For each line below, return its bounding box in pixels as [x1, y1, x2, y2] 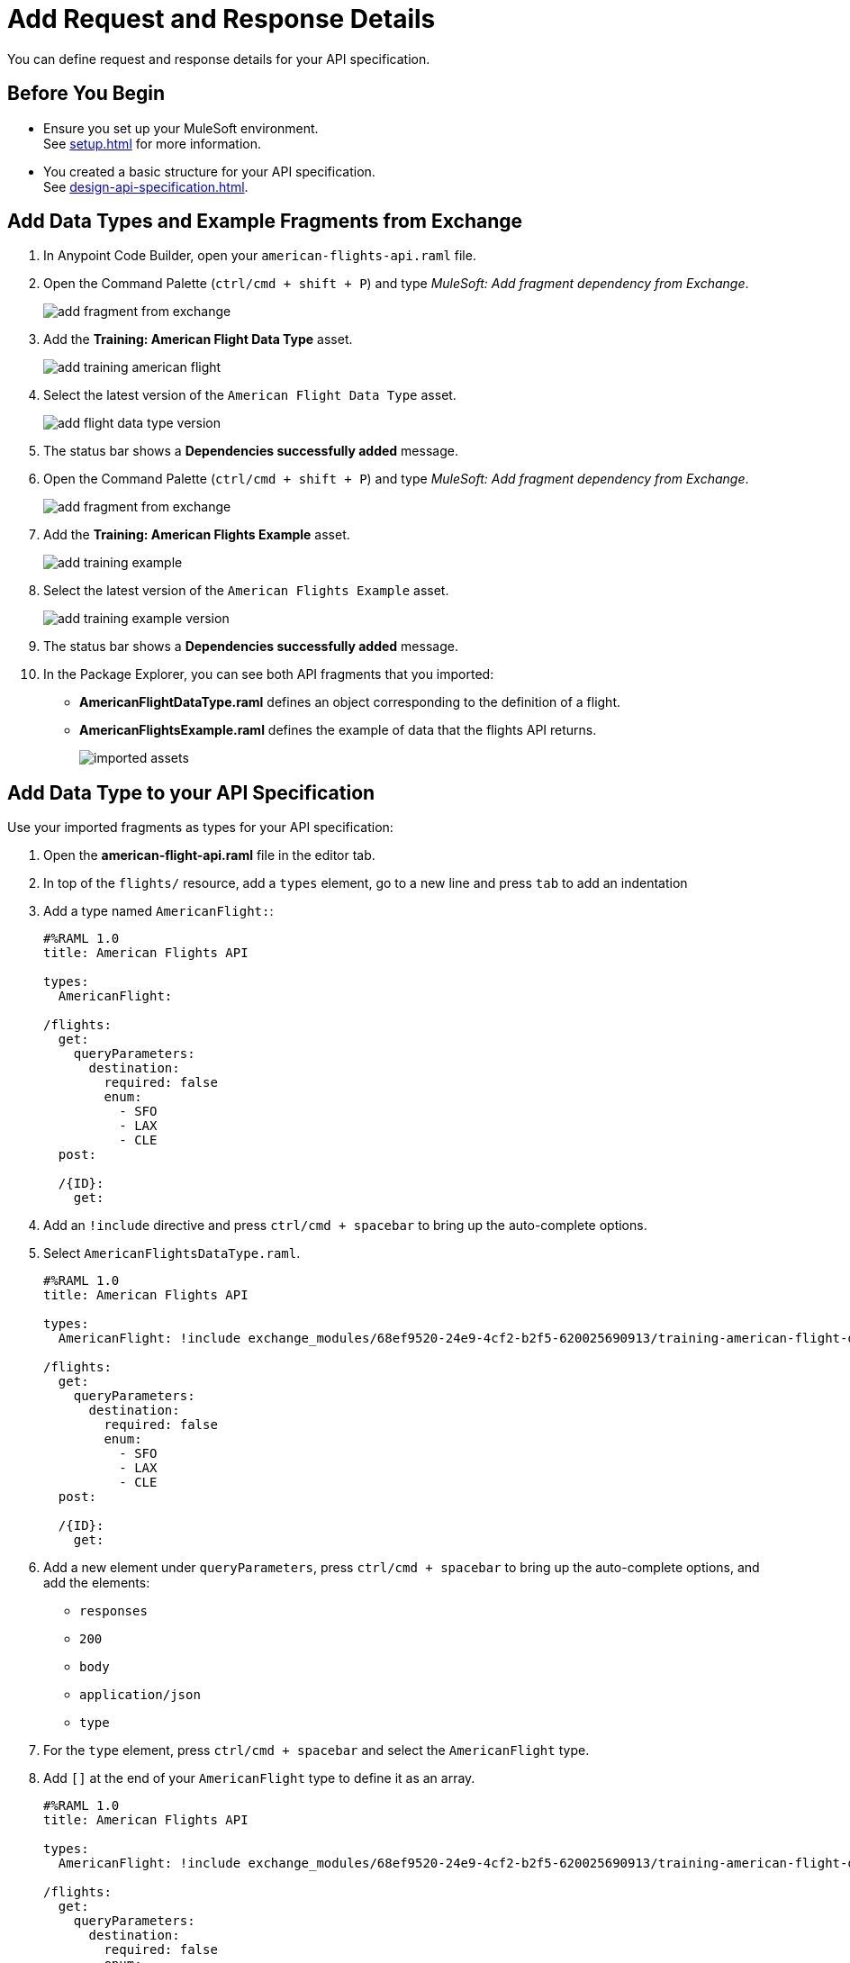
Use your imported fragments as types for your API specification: [7, 819, 393, 836]
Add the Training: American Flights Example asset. [43, 527, 350, 543]
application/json [79, 1687, 201, 1703]
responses [79, 1604, 148, 1619]
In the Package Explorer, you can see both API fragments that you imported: [43, 666, 494, 683]
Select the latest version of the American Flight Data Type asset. [43, 387, 457, 403]
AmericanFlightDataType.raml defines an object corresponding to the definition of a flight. [79, 694, 620, 710]
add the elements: [43, 1575, 150, 1591]
